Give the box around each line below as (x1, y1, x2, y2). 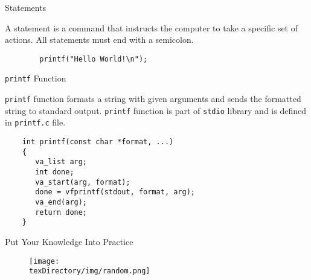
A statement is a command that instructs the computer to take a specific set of (5, 21, 298, 34)
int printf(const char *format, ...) (22, 138, 174, 147)
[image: (29, 256, 60, 266)
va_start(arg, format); (35, 177, 130, 186)
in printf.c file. (5, 116, 66, 129)
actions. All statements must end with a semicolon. (5, 33, 194, 46)
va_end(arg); (35, 198, 88, 206)
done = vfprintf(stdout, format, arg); (35, 188, 195, 197)
